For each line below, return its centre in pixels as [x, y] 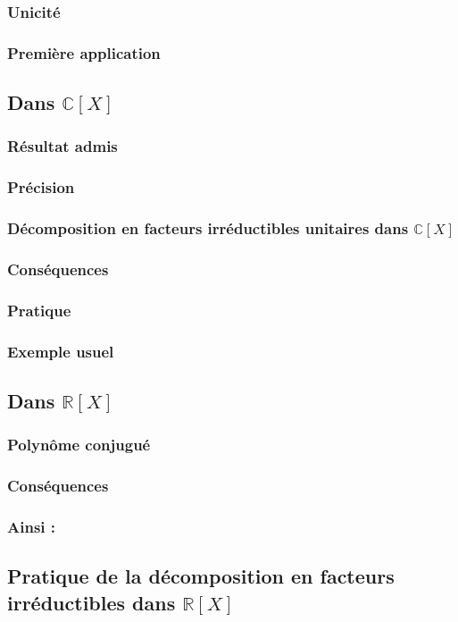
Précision [41, 187]
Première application [84, 52]
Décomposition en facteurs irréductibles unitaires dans [208, 228]
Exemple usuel [61, 351]
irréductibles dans [92, 602]
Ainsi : [32, 526]
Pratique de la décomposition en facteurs [201, 576]
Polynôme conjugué [79, 445]
